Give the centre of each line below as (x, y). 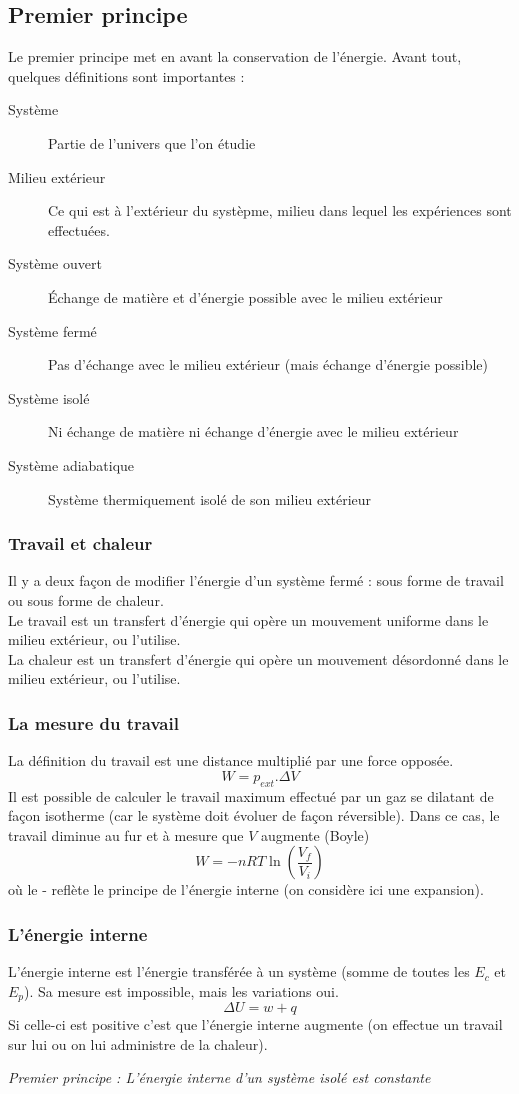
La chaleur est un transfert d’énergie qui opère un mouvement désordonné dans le (258, 658)
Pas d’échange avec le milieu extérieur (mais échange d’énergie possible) (268, 364)
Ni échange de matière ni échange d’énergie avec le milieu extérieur (253, 431)
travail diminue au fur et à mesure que (126, 834)
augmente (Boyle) (315, 834)
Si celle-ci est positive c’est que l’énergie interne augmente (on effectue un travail (255, 1024)
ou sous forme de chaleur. (86, 599)
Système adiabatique (71, 464)
